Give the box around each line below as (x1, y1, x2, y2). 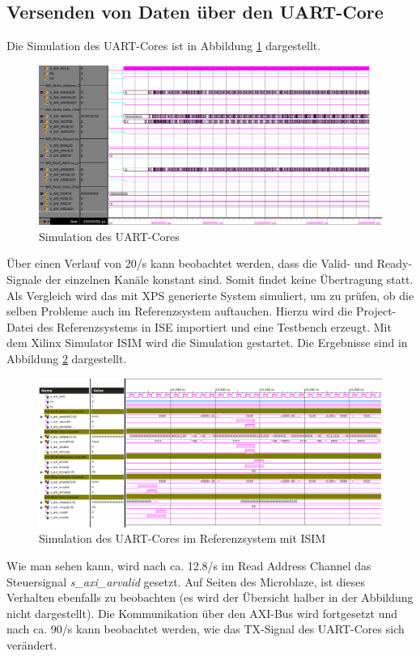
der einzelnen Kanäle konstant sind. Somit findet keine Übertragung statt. (45, 271, 414, 288)
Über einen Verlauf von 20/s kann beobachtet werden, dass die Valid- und (6, 255, 374, 272)
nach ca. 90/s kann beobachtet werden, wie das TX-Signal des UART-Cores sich (6, 620, 405, 637)
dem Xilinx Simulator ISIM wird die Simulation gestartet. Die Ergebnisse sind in (6, 334, 408, 351)
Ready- (376, 255, 413, 272)
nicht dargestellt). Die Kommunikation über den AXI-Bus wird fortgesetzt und (6, 604, 398, 621)
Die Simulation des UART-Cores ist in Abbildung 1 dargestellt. (6, 37, 321, 54)
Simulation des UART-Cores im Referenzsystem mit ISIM (39, 530, 326, 547)
